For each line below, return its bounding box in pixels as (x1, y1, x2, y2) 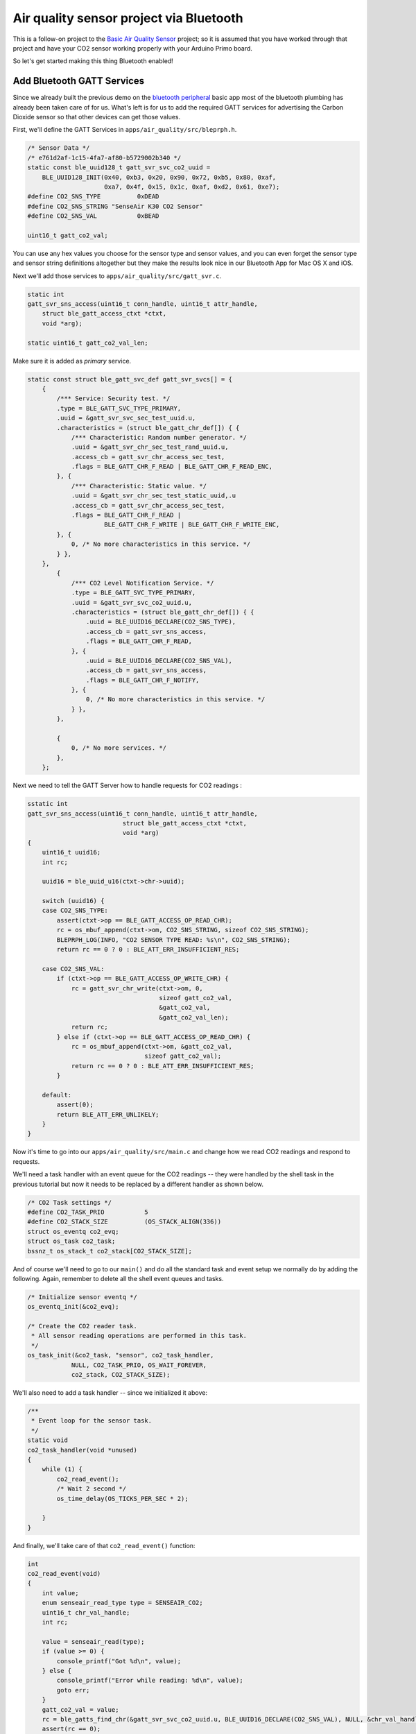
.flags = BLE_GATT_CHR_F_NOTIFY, (85, 676, 200, 684)
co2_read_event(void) (27, 1570, 101, 1578)
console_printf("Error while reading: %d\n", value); (56, 1676, 243, 1685)
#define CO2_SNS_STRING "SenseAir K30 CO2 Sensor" (27, 202, 204, 210)
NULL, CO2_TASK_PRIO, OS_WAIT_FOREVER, (71, 1361, 207, 1369)
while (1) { (42, 1466, 83, 1473)
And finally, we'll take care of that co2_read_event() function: (12, 1541, 196, 1550)
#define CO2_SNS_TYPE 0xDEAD (27, 193, 159, 200)
